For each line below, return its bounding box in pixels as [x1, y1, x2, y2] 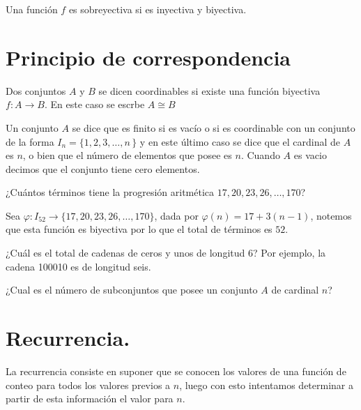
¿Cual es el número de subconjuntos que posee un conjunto [6, 282, 258, 297]
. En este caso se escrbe [44, 97, 145, 112]
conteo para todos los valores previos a [6, 377, 171, 392]
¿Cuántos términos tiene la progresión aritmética [6, 185, 215, 199]
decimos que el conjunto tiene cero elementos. [6, 161, 200, 176]
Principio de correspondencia [6, 43, 291, 71]
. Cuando [240, 148, 280, 162]
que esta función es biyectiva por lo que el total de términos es [6, 222, 272, 236]
